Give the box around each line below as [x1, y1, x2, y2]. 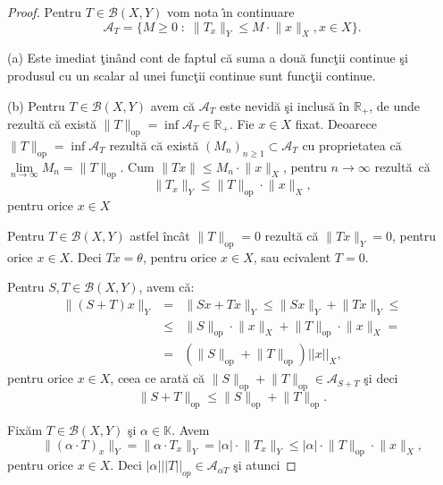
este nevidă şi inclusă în [219, 96, 350, 115]
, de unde [369, 96, 421, 115]
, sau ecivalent [253, 247, 331, 266]
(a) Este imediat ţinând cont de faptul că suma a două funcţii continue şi [7, 48, 408, 67]
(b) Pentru [7, 96, 65, 115]
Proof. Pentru [7, 3, 82, 21]
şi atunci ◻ [233, 455, 297, 474]
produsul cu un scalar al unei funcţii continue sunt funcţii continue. [7, 65, 376, 84]
